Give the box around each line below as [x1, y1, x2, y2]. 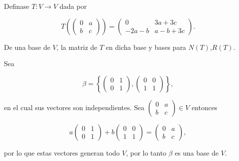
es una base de [174, 147, 219, 158]
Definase [4, 1, 30, 11]
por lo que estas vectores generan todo [4, 147, 120, 158]
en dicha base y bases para [105, 41, 186, 52]
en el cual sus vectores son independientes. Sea [4, 102, 145, 112]
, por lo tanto [126, 147, 167, 158]
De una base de [4, 41, 50, 52]
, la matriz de [56, 41, 98, 52]
